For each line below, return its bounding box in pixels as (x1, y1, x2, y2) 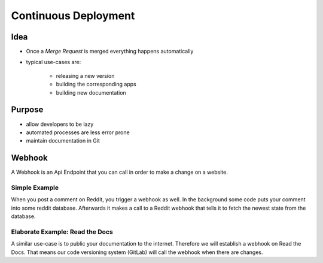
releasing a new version (56, 72, 115, 79)
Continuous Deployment (11, 9, 135, 22)
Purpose (11, 105, 44, 115)
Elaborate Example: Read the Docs (11, 228, 113, 236)
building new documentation (56, 89, 127, 96)
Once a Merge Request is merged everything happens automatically (26, 48, 194, 55)
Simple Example (11, 183, 59, 192)
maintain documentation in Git (26, 137, 100, 144)
